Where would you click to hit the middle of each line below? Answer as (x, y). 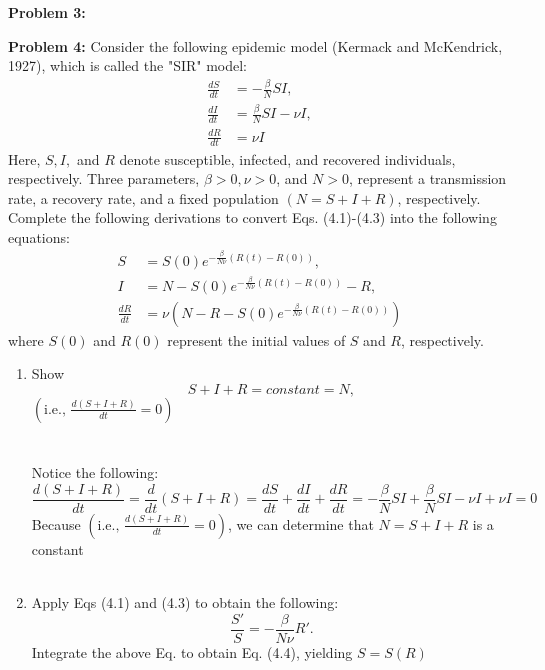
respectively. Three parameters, (104, 178)
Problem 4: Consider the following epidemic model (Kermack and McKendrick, (255, 45)
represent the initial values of (256, 339)
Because (56, 523)
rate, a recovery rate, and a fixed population (143, 197)
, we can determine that (301, 523)
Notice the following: (95, 472)
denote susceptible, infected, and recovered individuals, (287, 158)
